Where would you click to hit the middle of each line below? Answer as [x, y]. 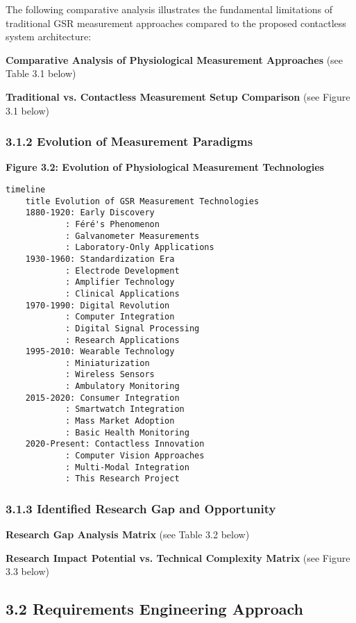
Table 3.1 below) [41, 73]
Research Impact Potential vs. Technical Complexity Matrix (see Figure [178, 557]
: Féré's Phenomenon [112, 224]
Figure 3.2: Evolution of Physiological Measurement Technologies [165, 167]
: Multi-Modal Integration [127, 467]
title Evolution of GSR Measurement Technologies [142, 201]
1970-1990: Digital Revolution [98, 305]
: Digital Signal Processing [132, 328]
